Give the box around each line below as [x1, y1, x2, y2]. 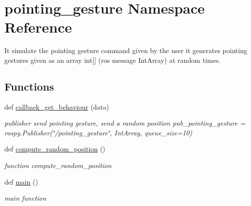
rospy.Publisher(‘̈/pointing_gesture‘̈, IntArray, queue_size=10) [4, 127, 193, 137]
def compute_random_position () [4, 144, 106, 154]
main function [4, 193, 46, 203]
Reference [4, 17, 72, 37]
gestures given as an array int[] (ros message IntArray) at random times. [4, 55, 221, 65]
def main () [4, 176, 38, 187]
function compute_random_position [4, 160, 112, 170]
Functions [4, 78, 54, 94]
